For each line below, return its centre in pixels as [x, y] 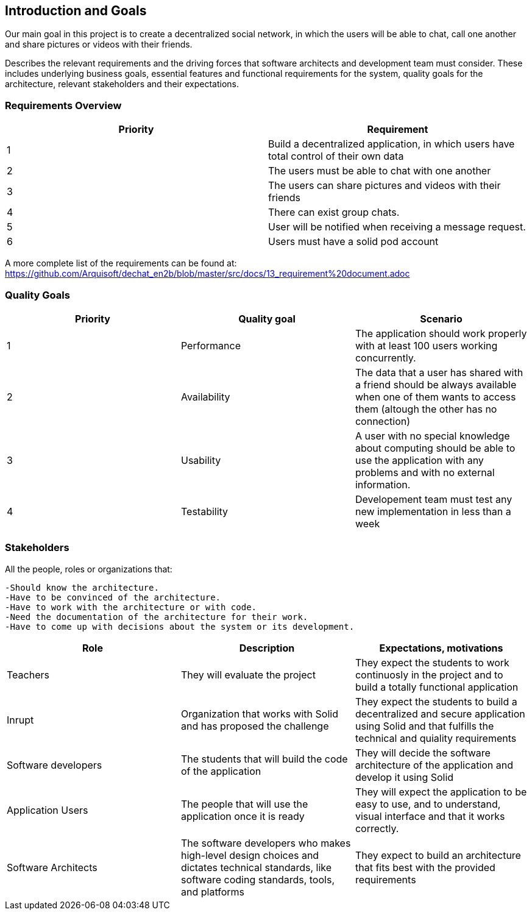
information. [383, 484]
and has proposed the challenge [255, 726]
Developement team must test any [434, 499]
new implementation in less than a [433, 511]
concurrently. [385, 358]
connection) [383, 421]
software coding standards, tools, [257, 879]
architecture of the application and [434, 765]
